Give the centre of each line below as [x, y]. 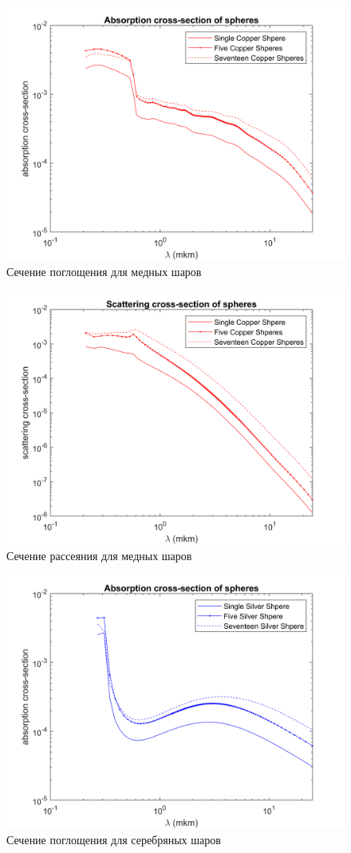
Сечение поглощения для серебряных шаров [114, 839]
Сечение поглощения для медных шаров [104, 271]
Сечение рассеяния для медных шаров [99, 555]
